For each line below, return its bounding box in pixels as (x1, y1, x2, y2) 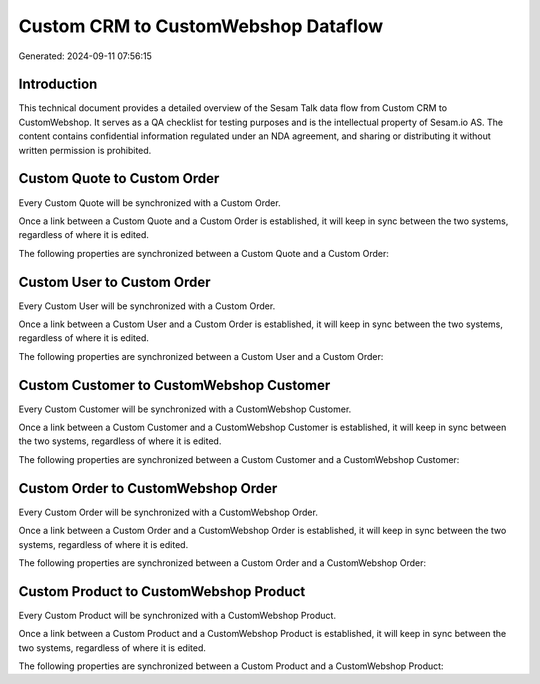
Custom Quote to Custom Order (18, 170, 220, 187)
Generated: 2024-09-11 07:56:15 (18, 50, 152, 62)
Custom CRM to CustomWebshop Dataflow (18, 15, 384, 37)
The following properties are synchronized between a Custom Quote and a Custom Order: (18, 247, 389, 259)
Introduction (18, 76, 98, 93)
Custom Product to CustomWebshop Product (18, 583, 306, 600)
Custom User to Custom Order (18, 273, 211, 290)
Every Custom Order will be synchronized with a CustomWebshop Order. (18, 506, 319, 518)
